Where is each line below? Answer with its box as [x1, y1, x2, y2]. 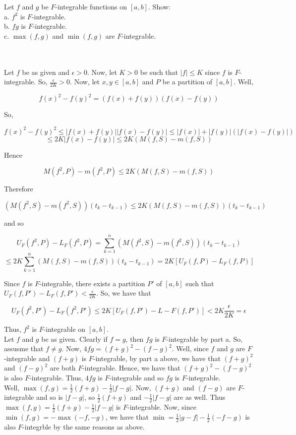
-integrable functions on [55, 1, 127, 11]
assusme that [4, 343, 44, 354]
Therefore [4, 184, 33, 194]
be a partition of [162, 76, 213, 87]
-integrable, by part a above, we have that [93, 353, 221, 363]
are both [50, 363, 76, 373]
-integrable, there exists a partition [39, 278, 145, 288]
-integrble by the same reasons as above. [22, 421, 145, 432]
